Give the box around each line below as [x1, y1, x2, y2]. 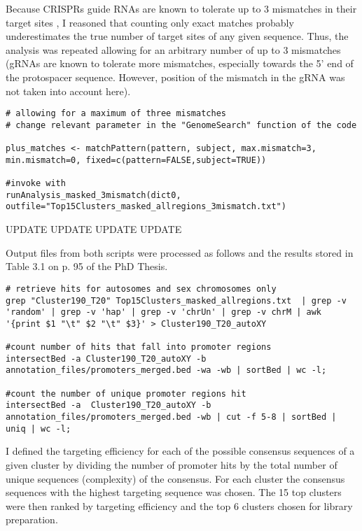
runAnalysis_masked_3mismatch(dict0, [6, 190, 181, 200]
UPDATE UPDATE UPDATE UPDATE [6, 222, 182, 236]
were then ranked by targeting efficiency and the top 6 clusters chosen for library [6, 498, 353, 513]
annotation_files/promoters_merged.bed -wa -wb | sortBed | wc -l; [6, 365, 327, 376]
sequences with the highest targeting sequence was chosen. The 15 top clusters [6, 485, 342, 500]
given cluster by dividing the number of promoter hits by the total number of [6, 457, 337, 472]
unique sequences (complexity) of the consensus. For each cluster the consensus [6, 471, 345, 486]
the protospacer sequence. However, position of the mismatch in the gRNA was [6, 69, 345, 84]
